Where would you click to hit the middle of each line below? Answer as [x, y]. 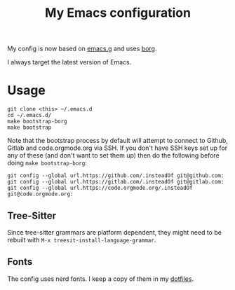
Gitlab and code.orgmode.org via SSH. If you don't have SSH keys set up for [117, 148]
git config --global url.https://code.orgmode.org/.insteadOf [100, 188]
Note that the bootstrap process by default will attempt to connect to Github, [117, 141]
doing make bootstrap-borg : [47, 163]
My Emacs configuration [118, 13]
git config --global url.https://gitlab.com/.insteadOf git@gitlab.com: [116, 182]
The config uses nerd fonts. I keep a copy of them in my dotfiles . [101, 279]
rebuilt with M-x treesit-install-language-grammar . [82, 240]
